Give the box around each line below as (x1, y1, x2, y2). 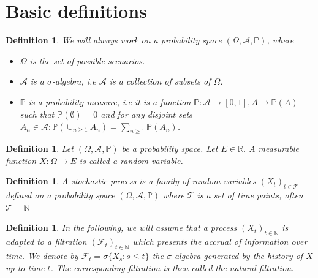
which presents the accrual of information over (132, 235, 308, 248)
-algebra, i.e (52, 75, 96, 88)
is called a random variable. (79, 154, 183, 167)
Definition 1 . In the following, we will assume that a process (6, 221, 237, 234)
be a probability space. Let (121, 142, 218, 155)
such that (20, 107, 55, 120)
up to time (6, 261, 45, 274)
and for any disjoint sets (100, 107, 192, 120)
